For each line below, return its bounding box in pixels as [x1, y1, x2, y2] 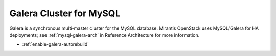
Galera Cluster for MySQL [9, 8, 121, 19]
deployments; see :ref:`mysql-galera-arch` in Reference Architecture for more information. [9, 32, 200, 38]
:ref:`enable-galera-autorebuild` [22, 41, 89, 47]
